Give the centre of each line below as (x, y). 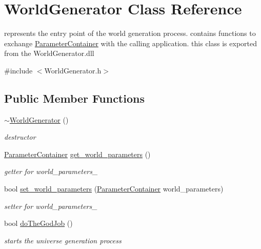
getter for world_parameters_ (51, 171)
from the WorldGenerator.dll (49, 53)
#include (18, 70)
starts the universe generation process (63, 240)
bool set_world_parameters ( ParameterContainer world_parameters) (114, 189)
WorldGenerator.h (73, 70)
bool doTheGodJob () (38, 223)
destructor (20, 137)
